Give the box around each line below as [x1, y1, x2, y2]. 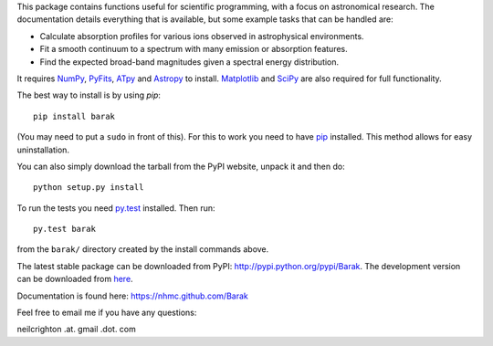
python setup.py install [33, 183, 144, 193]
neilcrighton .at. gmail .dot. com [16, 324, 137, 335]
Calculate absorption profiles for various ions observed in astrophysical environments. [39, 30, 364, 41]
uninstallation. [16, 144, 70, 155]
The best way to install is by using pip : [16, 89, 162, 100]
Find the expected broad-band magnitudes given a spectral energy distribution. [39, 56, 340, 68]
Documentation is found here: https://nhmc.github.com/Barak [16, 290, 248, 301]
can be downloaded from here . [16, 274, 133, 285]
